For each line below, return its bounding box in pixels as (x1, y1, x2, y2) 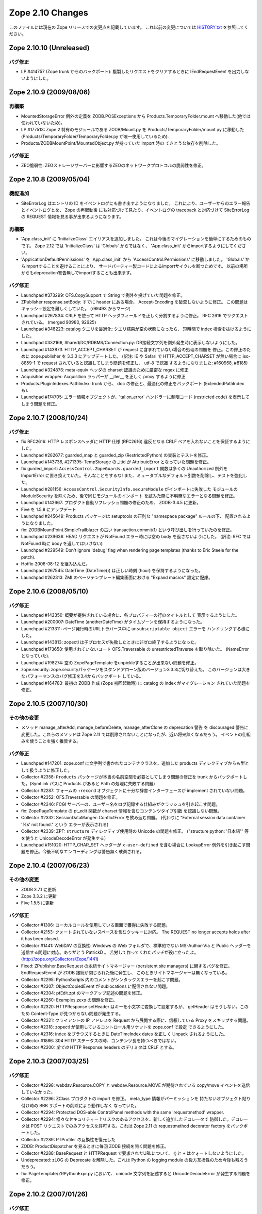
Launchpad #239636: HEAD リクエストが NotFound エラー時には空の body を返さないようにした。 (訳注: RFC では (21, 534, 251, 540)
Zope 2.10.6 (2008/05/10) (9, 587, 89, 595)
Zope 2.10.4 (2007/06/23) (9, 861, 90, 870)
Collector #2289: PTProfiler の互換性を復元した (21, 1136, 116, 1142)
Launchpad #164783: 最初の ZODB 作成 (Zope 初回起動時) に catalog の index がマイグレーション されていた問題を (21, 680, 250, 686)
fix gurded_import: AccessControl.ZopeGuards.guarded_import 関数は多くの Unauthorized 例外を (21, 466, 228, 472)
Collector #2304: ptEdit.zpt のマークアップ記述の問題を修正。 (21, 990, 145, 996)
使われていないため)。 (21, 120, 65, 126)
